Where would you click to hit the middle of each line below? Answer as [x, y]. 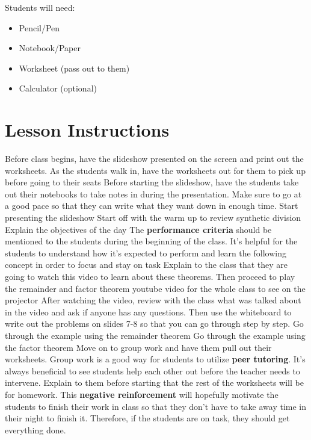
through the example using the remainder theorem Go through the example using [155, 335]
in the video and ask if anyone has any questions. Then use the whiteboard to [148, 311]
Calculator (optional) [58, 88]
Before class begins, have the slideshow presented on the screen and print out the [154, 159]
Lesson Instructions [87, 130]
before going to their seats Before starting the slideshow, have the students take [152, 182]
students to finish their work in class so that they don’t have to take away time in [156, 406]
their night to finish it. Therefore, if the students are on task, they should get [147, 418]
